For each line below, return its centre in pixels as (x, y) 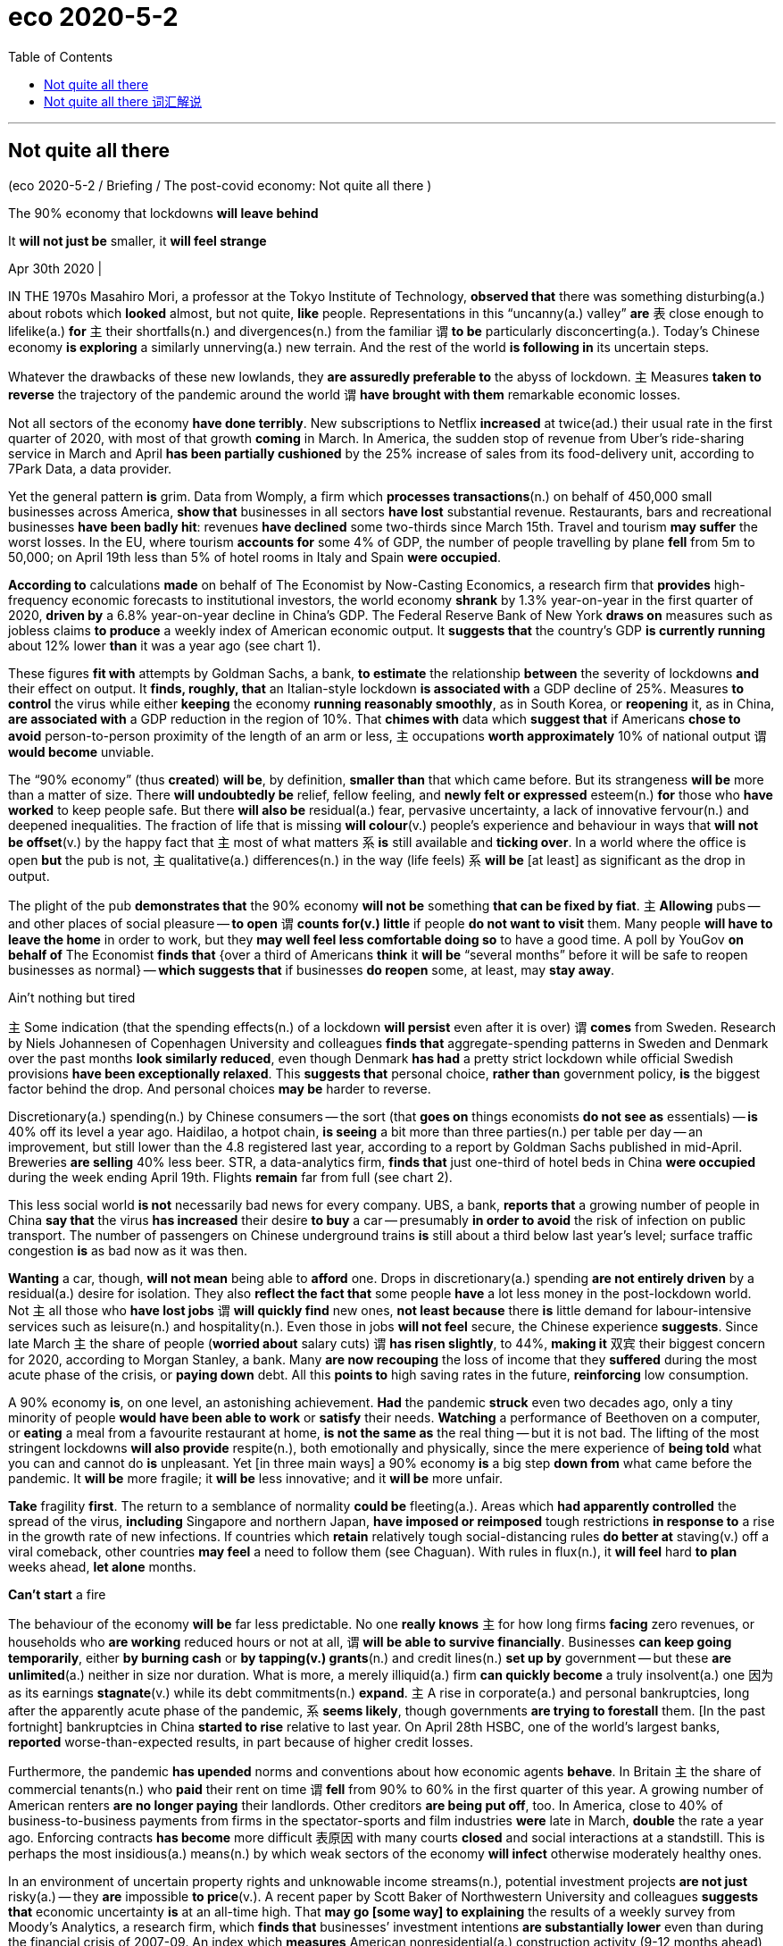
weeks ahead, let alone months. (102, 1566)
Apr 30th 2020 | (55, 268)
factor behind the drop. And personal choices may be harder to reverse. (220, 1088)
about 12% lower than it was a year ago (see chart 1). (165, 645)
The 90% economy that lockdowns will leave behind (163, 213)
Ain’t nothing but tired (72, 997)
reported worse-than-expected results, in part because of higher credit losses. (241, 1741)
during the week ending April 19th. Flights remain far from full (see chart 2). (230, 1177)
